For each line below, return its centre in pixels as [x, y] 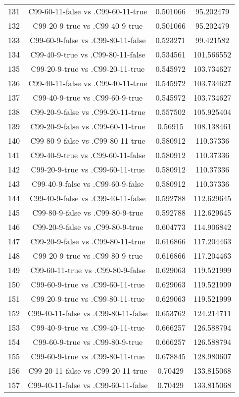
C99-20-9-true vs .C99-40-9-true [88, 26]
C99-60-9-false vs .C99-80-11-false [88, 40]
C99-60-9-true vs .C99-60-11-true [88, 284]
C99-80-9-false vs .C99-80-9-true [88, 212]
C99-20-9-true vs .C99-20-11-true [88, 69]
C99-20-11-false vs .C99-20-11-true [88, 370]
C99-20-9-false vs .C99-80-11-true [88, 241]
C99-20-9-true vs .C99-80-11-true [88, 299]
